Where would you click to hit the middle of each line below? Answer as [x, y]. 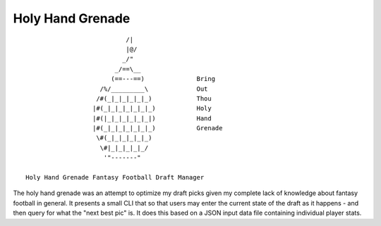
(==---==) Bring [163, 79]
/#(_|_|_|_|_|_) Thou [154, 98]
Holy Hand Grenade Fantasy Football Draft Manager [115, 177]
